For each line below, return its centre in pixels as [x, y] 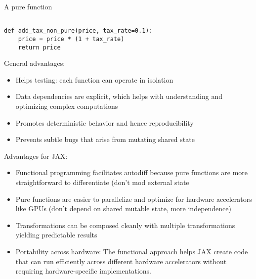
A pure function [28, 6]
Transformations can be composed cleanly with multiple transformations [125, 225]
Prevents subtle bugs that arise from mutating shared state [105, 139]
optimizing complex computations [67, 106]
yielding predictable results [56, 235]
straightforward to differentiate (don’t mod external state [102, 182]
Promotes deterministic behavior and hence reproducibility [105, 122]
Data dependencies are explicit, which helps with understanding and [119, 96]
